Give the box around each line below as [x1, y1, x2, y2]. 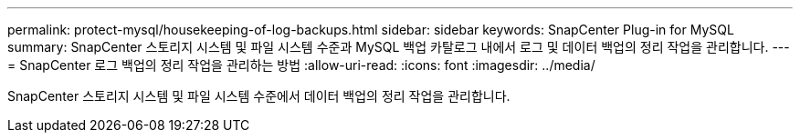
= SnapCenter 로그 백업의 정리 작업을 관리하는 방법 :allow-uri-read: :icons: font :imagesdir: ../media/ [7, 57, 595, 73]
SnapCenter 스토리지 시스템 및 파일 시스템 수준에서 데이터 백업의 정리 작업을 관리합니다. [7, 88, 511, 104]
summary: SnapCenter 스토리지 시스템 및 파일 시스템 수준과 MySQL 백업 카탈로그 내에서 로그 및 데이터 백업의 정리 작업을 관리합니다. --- [7, 39, 790, 55]
